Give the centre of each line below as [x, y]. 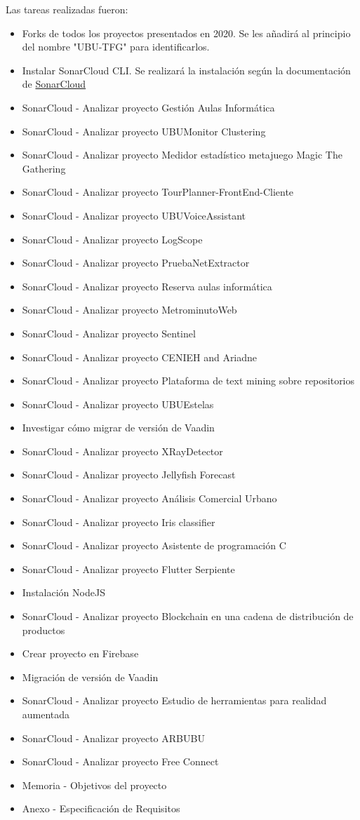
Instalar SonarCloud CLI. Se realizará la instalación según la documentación [186, 70]
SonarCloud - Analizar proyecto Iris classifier [119, 522]
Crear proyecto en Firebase [80, 653]
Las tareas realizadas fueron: [67, 9]
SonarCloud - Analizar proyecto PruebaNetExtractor [136, 263]
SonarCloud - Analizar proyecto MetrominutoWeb [129, 310]
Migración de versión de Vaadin [90, 677]
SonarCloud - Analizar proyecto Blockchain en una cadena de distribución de [188, 616]
